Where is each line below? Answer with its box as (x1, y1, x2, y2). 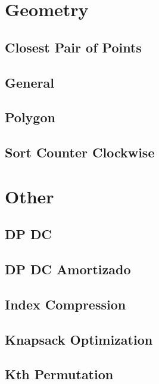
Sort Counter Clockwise (5, 143, 155, 162)
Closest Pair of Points (5, 38, 142, 56)
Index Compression (5, 295, 126, 313)
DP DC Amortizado (5, 260, 131, 278)
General (5, 73, 54, 91)
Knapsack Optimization (5, 330, 153, 348)
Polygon (5, 108, 55, 126)
